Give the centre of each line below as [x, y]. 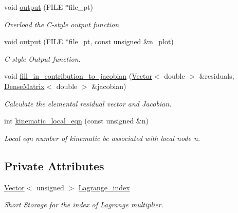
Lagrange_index [104, 187]
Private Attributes [54, 165]
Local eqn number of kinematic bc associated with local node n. [102, 138]
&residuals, [217, 76]
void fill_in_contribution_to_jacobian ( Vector [78, 76]
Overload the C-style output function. [63, 24]
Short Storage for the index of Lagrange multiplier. [84, 205]
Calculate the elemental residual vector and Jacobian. [88, 103]
